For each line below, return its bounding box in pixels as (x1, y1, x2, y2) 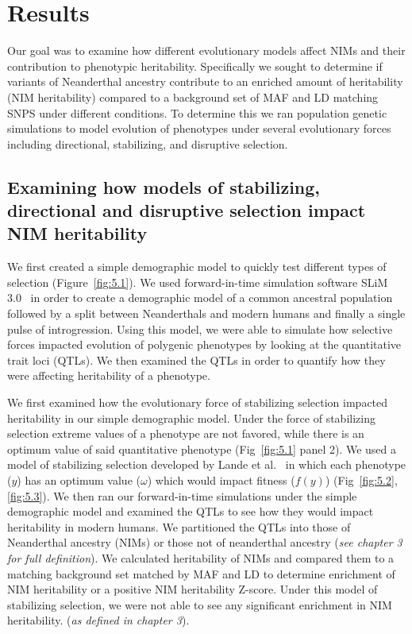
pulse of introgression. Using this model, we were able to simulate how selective (7, 320, 393, 337)
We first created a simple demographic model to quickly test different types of (7, 258, 387, 275)
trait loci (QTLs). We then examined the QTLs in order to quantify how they (7, 351, 386, 368)
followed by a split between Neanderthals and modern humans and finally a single (7, 305, 406, 322)
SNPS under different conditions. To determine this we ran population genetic (7, 104, 387, 121)
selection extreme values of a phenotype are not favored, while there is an (7, 425, 364, 442)
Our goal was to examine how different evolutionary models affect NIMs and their (7, 42, 406, 59)
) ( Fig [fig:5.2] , (325, 471, 398, 488)
